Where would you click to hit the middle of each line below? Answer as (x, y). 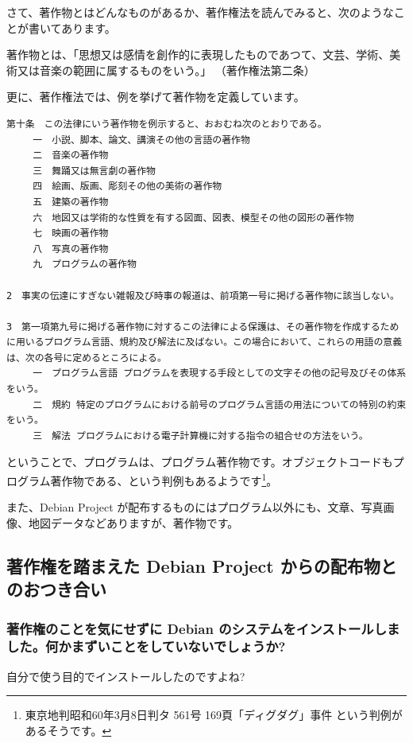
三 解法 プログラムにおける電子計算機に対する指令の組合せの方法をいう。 (201, 436)
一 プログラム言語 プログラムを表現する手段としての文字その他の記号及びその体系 (220, 373)
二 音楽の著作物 (71, 156)
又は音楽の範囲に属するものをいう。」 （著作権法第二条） (166, 70)
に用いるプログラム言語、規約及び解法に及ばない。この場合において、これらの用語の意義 (205, 342)
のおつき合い (56, 589)
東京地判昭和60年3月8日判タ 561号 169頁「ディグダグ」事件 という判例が (214, 715)
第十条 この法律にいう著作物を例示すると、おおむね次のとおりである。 (167, 124)
